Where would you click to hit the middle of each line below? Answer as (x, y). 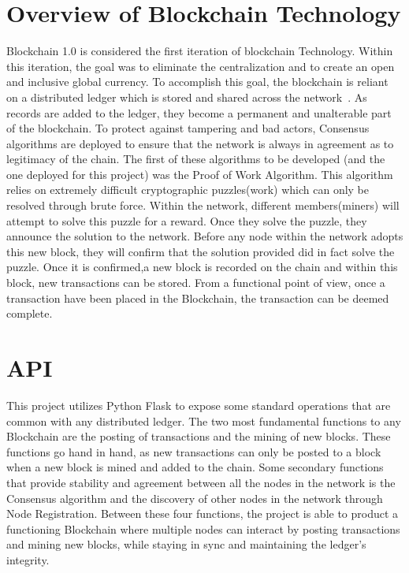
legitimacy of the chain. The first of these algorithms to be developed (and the (196, 159)
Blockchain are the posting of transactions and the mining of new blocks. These (199, 436)
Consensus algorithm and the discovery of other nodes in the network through (195, 498)
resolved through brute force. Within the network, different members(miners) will (203, 205)
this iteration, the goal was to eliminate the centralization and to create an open (201, 66)
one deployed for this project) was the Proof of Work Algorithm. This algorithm (200, 174)
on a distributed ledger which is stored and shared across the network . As (187, 97)
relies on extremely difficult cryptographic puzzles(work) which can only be (188, 190)
